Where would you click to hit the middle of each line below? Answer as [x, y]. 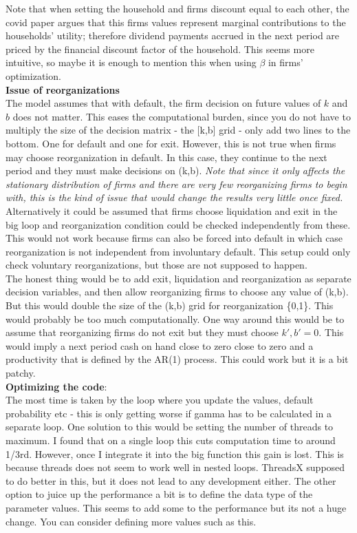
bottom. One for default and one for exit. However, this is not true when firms [171, 143]
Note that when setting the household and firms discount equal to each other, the [177, 8]
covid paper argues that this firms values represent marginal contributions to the [176, 22]
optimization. [33, 75]
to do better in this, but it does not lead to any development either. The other [171, 480]
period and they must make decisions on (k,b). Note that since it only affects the [175, 170]
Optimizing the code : [56, 386]
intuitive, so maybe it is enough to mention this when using [131, 62]
